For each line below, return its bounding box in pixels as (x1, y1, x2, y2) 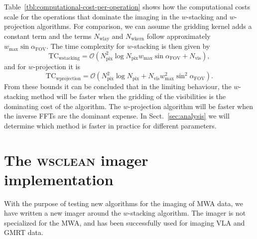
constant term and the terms (4, 30, 92, 41)
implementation (4, 169, 114, 189)
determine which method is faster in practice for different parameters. (4, 120, 217, 130)
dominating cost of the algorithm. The (4, 101, 121, 111)
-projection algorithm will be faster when (128, 101, 253, 111)
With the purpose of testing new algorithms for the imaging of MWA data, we (4, 198, 243, 208)
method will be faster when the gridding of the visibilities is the (31, 91, 226, 102)
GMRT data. (4, 227, 43, 238)
